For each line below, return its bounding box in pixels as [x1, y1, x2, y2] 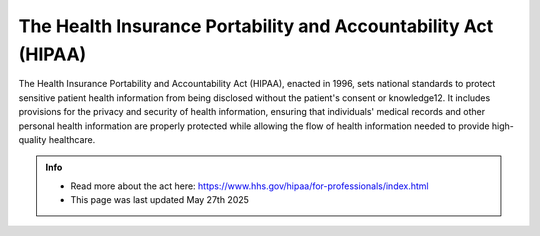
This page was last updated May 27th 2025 [70, 194, 250, 206]
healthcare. [48, 133, 96, 145]
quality [18, 133, 47, 145]
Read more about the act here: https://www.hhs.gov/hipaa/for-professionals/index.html [70, 180, 429, 192]
